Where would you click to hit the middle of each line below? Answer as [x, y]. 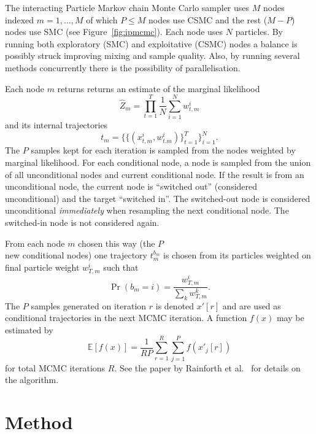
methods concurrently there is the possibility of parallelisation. [123, 67]
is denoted [175, 305]
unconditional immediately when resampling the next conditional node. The [147, 210]
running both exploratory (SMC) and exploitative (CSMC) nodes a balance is [151, 43]
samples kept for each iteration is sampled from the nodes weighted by [163, 150]
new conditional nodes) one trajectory [76, 255]
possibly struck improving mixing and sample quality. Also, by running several [152, 56]
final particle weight [42, 267]
